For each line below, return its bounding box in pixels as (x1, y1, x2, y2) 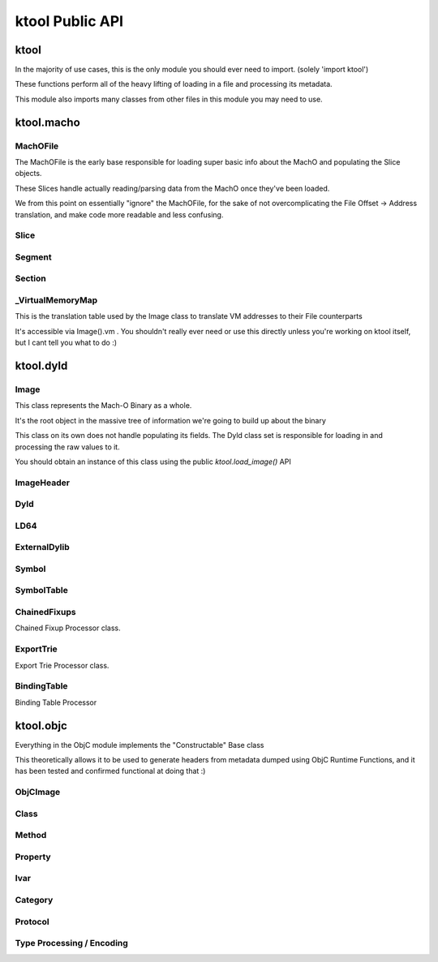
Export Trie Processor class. (15, 660, 109, 670)
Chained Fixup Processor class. (15, 623, 121, 633)
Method (15, 830, 47, 841)
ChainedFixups (15, 607, 76, 618)
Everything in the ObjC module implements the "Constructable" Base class (15, 740, 264, 749)
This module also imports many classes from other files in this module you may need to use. (15, 94, 324, 104)
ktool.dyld (15, 359, 68, 372)
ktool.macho (15, 115, 80, 129)
